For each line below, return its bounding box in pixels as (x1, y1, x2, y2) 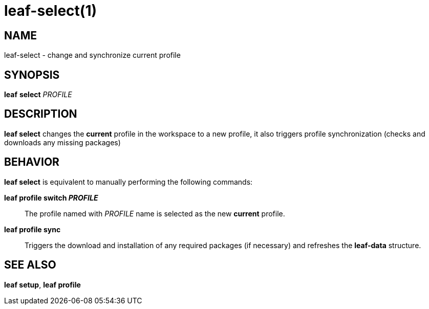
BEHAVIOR (4, 156, 59, 169)
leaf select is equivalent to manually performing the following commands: (4, 177, 253, 186)
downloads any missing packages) (4, 138, 121, 147)
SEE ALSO (4, 258, 56, 272)
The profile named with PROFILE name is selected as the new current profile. (25, 209, 285, 218)
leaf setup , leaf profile (4, 280, 81, 289)
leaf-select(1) (4, 2, 97, 19)
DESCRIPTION (4, 107, 77, 121)
